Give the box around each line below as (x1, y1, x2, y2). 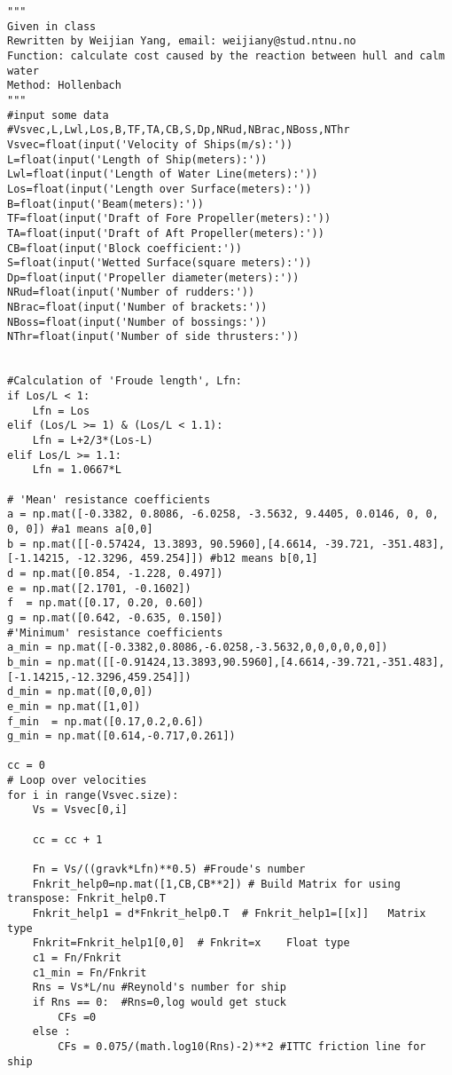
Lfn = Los (32, 404, 90, 417)
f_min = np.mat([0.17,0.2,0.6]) (7, 715, 204, 728)
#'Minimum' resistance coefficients (7, 626, 223, 639)
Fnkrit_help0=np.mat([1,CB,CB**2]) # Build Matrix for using (32, 877, 401, 890)
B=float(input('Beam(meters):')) (7, 197, 204, 210)
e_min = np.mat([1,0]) (7, 700, 141, 713)
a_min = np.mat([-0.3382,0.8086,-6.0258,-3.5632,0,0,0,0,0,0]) (7, 641, 388, 654)
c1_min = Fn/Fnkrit (32, 966, 147, 979)
